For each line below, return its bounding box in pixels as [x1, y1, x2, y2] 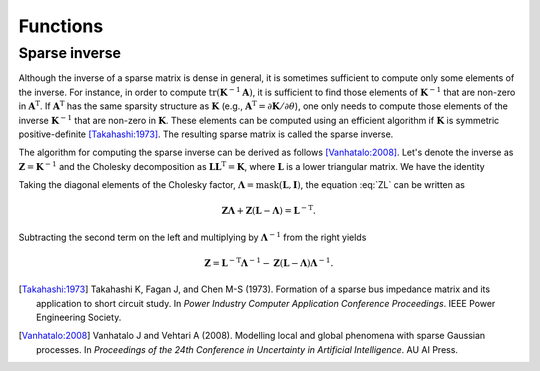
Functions [18, 15, 104, 37]
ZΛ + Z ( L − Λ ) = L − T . [221, 203, 317, 217]
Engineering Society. [36, 311, 122, 324]
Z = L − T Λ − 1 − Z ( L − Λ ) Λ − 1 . [203, 256, 334, 269]
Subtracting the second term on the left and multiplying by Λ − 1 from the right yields [18, 230, 367, 243]
